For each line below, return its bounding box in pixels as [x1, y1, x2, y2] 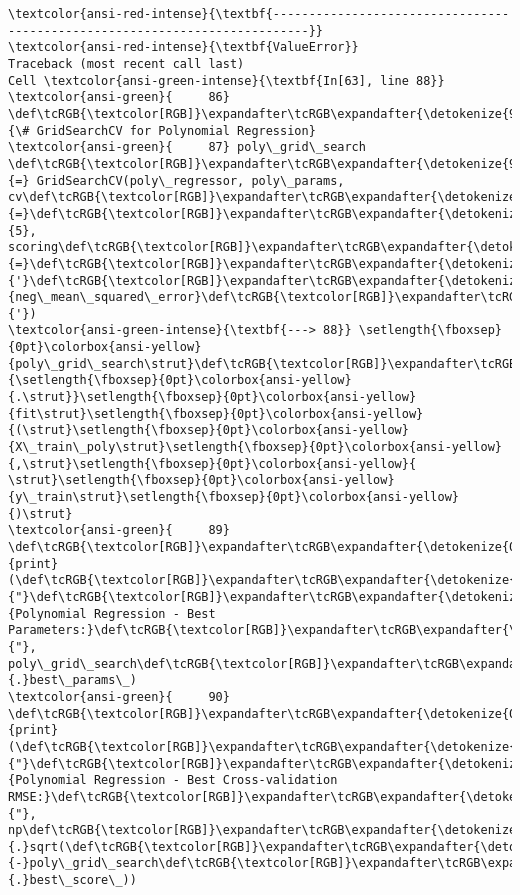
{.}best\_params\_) [8, 673, 137, 688]
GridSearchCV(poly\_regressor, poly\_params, [36, 173, 345, 188]
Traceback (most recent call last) [8, 56, 245, 71]
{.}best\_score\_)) [8, 873, 137, 888]
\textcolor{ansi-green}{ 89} [8, 523, 230, 538]
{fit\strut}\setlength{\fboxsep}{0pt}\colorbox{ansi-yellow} [8, 406, 424, 421]
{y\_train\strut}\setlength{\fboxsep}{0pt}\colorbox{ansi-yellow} [8, 490, 460, 505]
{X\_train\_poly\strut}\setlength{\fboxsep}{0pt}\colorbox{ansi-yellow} [8, 440, 502, 455]
